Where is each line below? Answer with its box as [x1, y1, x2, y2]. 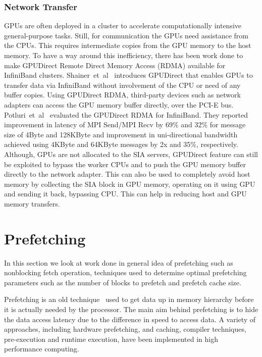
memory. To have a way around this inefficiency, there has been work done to [4, 50, 243, 60]
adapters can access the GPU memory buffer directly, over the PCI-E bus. [4, 99, 234, 110]
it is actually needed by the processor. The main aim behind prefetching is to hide [4, 304, 258, 314]
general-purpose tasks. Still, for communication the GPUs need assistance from [4, 30, 248, 40]
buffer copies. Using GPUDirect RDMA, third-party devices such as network [4, 89, 241, 100]
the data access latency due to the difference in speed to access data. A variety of [4, 314, 256, 324]
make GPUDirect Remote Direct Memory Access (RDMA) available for [4, 60, 226, 70]
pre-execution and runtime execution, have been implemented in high [4, 333, 218, 344]
